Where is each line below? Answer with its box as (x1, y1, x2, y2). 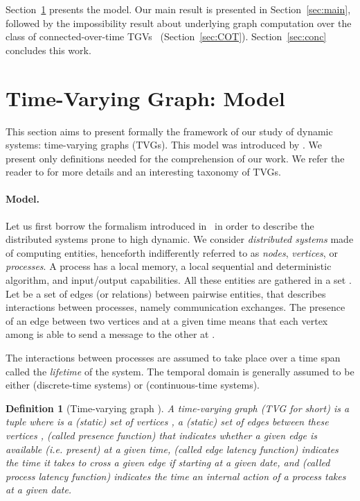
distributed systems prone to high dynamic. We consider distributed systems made (6, 232, 354, 246)
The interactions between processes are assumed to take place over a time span (6, 350, 341, 365)
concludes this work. (6, 42, 91, 57)
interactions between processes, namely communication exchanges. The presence (6, 300, 345, 314)
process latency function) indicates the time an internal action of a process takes (6, 468, 346, 483)
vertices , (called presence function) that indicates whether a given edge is (6, 427, 317, 442)
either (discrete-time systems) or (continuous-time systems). (6, 377, 260, 392)
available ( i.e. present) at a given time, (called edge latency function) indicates (6, 441, 339, 456)
